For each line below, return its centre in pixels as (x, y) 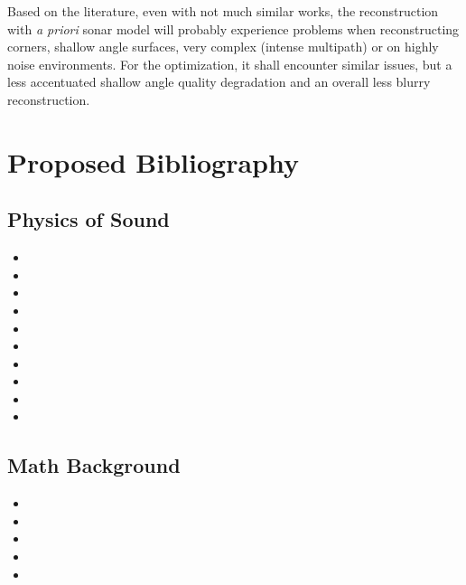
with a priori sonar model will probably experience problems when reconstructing (233, 28)
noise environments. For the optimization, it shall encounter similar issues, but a (230, 64)
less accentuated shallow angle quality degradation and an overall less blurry (219, 82)
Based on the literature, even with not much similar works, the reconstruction (223, 11)
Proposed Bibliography (153, 161)
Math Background (94, 465)
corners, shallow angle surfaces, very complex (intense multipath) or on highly (223, 47)
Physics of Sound (89, 219)
